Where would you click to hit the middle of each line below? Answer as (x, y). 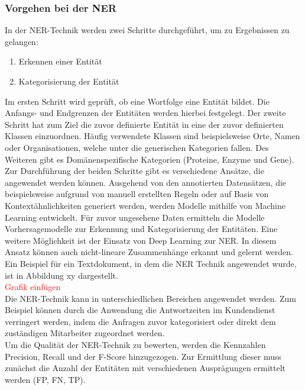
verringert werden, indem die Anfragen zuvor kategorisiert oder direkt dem (140, 321)
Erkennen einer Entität (60, 61)
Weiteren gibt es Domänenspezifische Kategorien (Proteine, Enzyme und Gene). (150, 159)
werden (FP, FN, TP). (45, 379)
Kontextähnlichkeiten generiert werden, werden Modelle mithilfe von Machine (145, 205)
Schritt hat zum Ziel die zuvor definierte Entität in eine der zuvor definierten (144, 124)
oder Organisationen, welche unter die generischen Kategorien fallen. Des (137, 147)
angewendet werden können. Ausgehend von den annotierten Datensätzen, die (146, 182)
